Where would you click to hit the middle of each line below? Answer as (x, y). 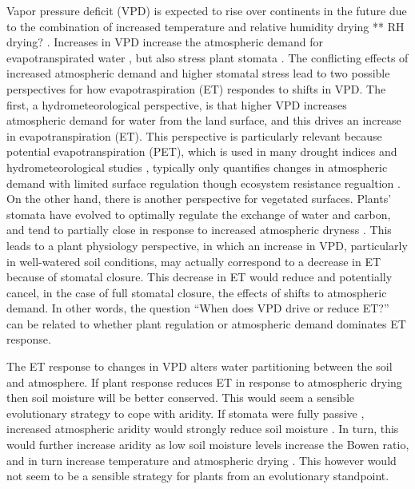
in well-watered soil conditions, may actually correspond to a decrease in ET (194, 261)
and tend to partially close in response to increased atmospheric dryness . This (199, 230)
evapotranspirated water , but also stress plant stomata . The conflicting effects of (207, 57)
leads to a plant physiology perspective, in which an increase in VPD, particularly (207, 245)
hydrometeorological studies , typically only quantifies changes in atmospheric (197, 167)
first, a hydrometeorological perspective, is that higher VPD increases (177, 104)
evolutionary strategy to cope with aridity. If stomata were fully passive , (186, 413)
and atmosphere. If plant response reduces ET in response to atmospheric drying (204, 382)
